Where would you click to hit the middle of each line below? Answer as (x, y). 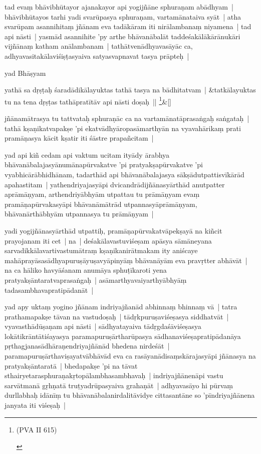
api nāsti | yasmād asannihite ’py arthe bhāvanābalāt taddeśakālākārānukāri (122, 36)
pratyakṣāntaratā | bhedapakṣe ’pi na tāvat (71, 365)
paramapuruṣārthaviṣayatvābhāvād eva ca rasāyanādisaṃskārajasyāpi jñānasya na (130, 356)
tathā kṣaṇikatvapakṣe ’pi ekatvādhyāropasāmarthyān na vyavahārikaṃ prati (123, 128)
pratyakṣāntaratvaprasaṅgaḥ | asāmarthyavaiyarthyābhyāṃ (96, 279)
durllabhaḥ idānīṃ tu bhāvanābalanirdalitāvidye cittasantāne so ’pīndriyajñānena (130, 395)
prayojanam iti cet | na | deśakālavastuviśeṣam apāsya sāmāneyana (108, 240)
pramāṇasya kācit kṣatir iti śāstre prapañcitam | (79, 138)
